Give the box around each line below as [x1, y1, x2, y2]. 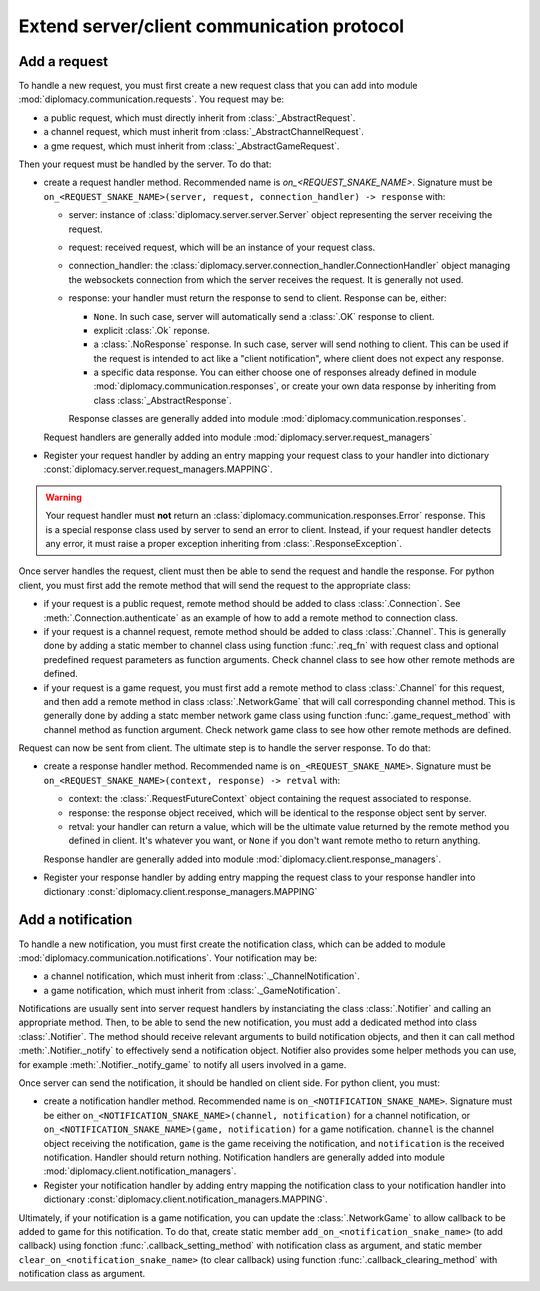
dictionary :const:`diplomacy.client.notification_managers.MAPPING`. [43, 1193, 329, 1205]
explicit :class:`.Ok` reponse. [93, 324, 210, 336]
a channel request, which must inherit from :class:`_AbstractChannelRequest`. [43, 126, 365, 138]
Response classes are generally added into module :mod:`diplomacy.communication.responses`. [68, 413, 467, 425]
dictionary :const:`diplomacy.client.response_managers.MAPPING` [43, 885, 318, 897]
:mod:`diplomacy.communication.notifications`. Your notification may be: [18, 951, 318, 964]
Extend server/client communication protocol [18, 15, 405, 37]
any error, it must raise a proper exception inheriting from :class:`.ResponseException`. [45, 538, 402, 549]
